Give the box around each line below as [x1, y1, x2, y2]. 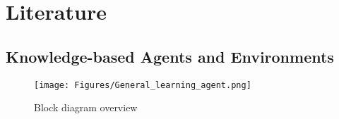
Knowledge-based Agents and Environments [6, 45, 334, 67]
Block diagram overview [34, 100, 138, 115]
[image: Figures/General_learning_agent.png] [34, 80, 251, 90]
